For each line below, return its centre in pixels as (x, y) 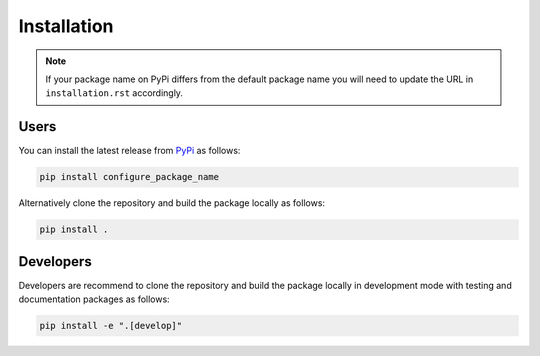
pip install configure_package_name (129, 177)
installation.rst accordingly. (114, 93)
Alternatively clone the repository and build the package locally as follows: (171, 203)
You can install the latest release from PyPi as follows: (129, 151)
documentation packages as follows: (94, 299)
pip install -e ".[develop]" (111, 326)
